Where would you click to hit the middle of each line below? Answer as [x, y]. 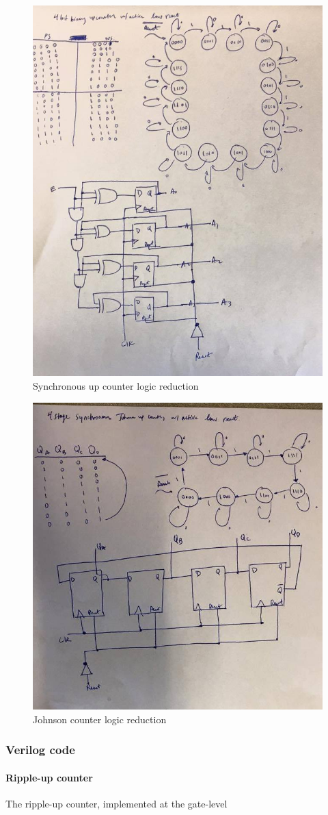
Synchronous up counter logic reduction [116, 385]
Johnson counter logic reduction [100, 719]
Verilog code [40, 750]
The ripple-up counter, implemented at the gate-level [117, 803]
